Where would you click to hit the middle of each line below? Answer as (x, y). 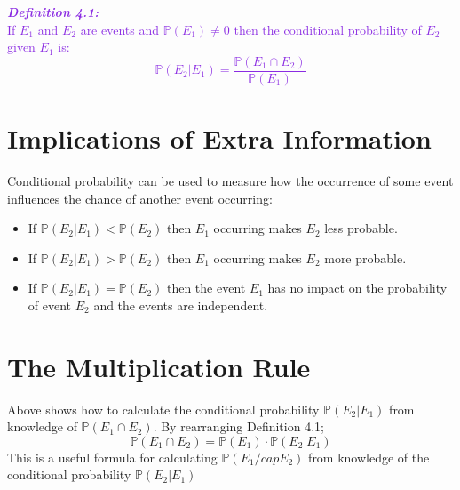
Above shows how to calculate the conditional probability (163, 409)
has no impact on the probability (357, 288)
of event (50, 305)
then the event (206, 288)
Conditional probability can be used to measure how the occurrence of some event (230, 180)
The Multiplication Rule (159, 366)
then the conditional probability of (328, 29)
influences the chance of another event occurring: (140, 198)
